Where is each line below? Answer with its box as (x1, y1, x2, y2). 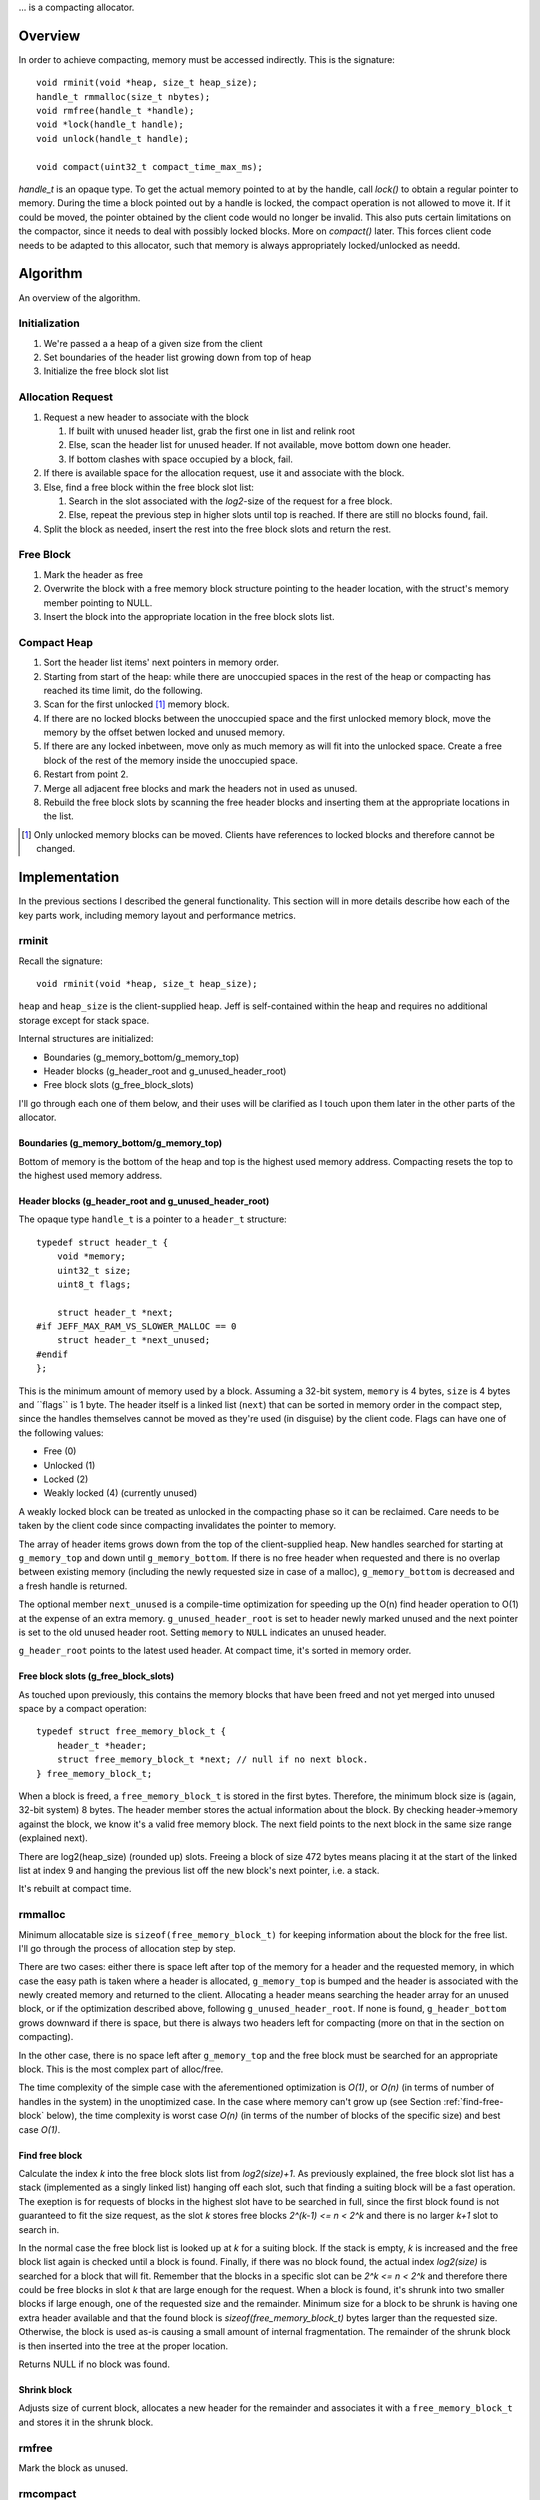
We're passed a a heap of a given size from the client (43, 337, 264, 349)
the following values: (18, 1426, 104, 1439)
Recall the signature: (18, 955, 104, 967)
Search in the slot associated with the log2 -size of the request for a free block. (68, 495, 393, 507)
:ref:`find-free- (443, 2095, 504, 2107)
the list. (43, 810, 74, 822)
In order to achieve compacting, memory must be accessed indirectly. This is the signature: (18, 53, 395, 65)
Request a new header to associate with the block (43, 411, 249, 423)
